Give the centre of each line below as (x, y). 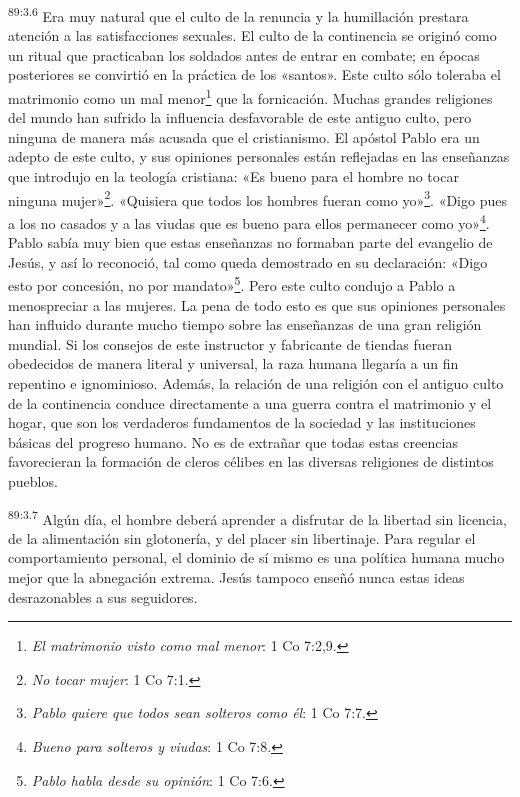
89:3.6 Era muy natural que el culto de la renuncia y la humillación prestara (238, 14)
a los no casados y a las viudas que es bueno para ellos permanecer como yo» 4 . (249, 221)
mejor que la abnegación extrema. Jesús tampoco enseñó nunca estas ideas (236, 576)
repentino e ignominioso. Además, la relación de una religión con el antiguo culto (256, 382)
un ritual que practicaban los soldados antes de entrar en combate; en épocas (244, 54)
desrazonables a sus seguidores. (103, 596)
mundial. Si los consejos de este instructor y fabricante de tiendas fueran (230, 343)
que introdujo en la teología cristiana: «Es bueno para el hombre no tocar (233, 176)
